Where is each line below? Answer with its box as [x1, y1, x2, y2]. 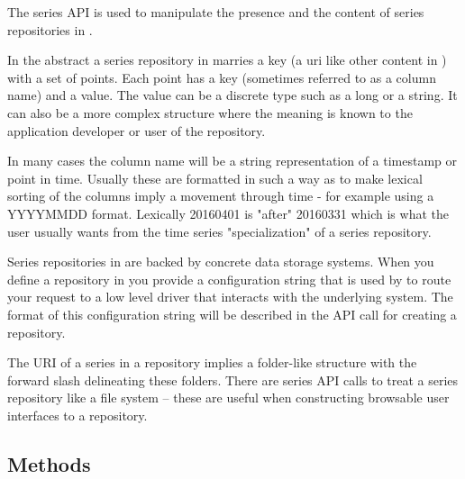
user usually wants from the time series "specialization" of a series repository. [7, 221, 432, 240]
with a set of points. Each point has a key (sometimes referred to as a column [7, 68, 436, 86]
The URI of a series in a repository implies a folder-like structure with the [7, 353, 417, 372]
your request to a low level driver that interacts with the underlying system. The [7, 287, 453, 306]
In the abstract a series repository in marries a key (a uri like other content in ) [7, 50, 447, 69]
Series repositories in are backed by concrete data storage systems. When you [7, 252, 434, 271]
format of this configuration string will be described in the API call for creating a [7, 304, 457, 323]
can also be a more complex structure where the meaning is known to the [7, 103, 413, 122]
